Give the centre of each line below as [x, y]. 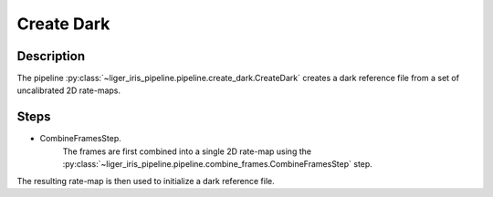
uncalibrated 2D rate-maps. [69, 90]
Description [51, 56]
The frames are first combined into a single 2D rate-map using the [187, 151]
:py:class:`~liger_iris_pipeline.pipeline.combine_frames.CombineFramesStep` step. [218, 164]
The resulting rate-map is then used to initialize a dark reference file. [146, 181]
